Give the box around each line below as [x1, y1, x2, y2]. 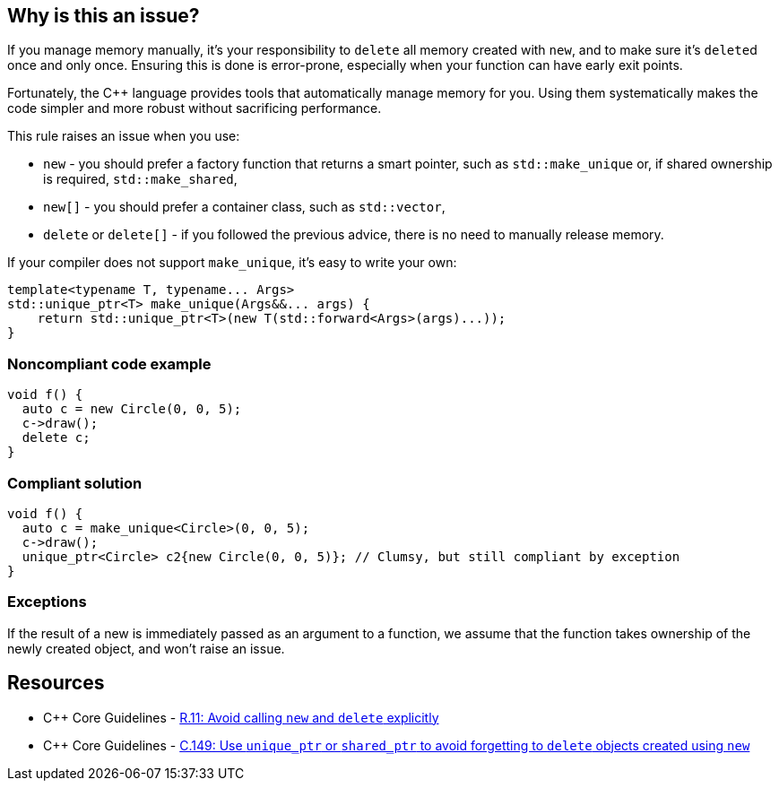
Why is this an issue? [7, 4, 200, 27]
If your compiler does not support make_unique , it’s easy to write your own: [7, 255, 457, 271]
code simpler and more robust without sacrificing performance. [7, 100, 382, 117]
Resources [7, 671, 105, 695]
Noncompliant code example [7, 354, 212, 373]
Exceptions [7, 593, 87, 611]
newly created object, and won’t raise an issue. [7, 640, 285, 656]
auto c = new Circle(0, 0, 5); [22, 402, 242, 417]
